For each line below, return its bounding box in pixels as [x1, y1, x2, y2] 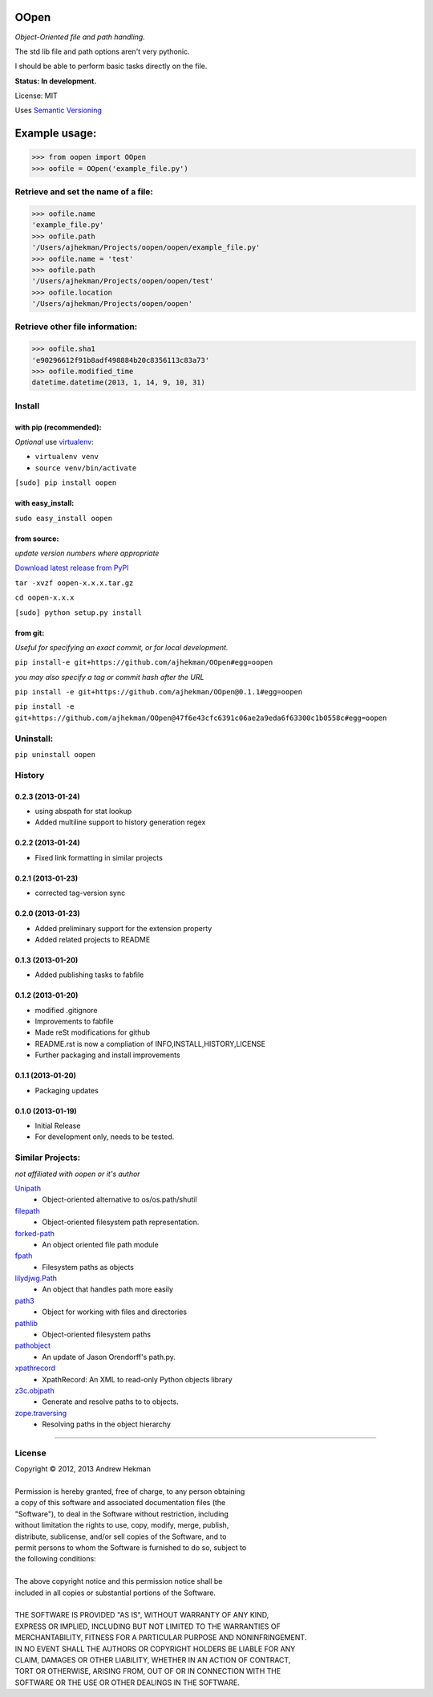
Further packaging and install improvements [34, 1050, 180, 1060]
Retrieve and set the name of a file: [14, 186, 154, 197]
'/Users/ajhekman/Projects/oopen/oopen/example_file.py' [31, 243, 261, 252]
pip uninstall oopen [14, 750, 96, 759]
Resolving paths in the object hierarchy [42, 1419, 172, 1429]
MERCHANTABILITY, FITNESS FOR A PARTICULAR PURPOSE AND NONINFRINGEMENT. [14, 1633, 307, 1642]
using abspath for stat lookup [34, 806, 132, 816]
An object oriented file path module [42, 1239, 160, 1249]
